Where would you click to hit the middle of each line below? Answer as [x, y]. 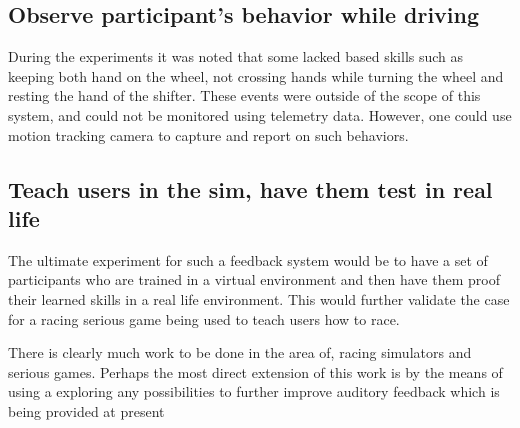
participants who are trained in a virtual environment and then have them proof [254, 279]
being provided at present [86, 410]
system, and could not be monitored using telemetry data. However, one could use [260, 114]
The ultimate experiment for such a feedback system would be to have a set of [248, 259]
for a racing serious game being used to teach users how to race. [204, 318]
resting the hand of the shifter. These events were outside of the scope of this [244, 95]
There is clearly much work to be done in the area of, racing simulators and [240, 352]
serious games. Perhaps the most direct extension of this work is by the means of [255, 371]
